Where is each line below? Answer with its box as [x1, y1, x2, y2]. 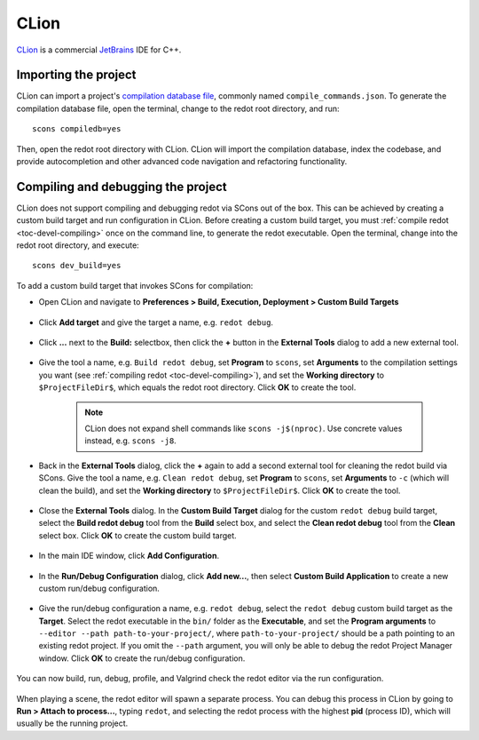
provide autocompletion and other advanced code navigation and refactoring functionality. [16, 156, 348, 167]
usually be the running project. [16, 718, 129, 728]
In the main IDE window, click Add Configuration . [38, 551, 220, 561]
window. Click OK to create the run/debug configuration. [38, 653, 246, 664]
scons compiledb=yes [32, 124, 122, 134]
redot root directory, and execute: [16, 240, 139, 251]
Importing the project [16, 68, 137, 83]
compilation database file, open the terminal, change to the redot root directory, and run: [16, 103, 341, 114]
